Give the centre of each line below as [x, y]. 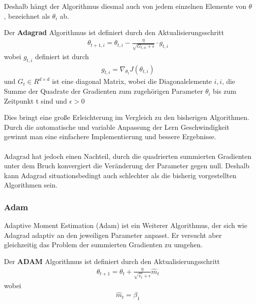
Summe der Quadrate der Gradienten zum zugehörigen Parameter [104, 91]
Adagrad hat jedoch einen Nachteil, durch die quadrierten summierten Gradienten [128, 156]
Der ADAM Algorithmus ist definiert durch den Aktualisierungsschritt [112, 261]
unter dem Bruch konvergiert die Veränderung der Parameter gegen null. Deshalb [127, 166]
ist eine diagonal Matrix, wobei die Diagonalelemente [132, 81]
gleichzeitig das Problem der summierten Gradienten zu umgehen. [103, 245]
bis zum [224, 91]
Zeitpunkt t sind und [36, 100]
